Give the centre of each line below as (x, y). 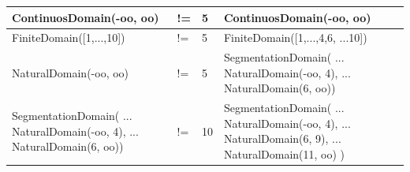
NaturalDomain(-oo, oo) (71, 72)
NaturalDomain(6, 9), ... (282, 138)
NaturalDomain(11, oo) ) (284, 154)
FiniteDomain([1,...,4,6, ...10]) (295, 37)
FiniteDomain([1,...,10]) (69, 37)
